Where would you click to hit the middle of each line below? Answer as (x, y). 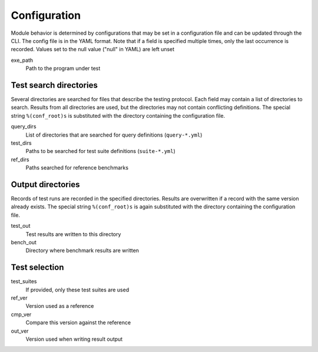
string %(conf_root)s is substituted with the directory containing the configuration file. (118, 115)
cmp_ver (21, 314)
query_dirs (24, 127)
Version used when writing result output (74, 339)
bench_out (24, 242)
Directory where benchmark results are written (82, 251)
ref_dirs (20, 160)
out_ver (20, 331)
